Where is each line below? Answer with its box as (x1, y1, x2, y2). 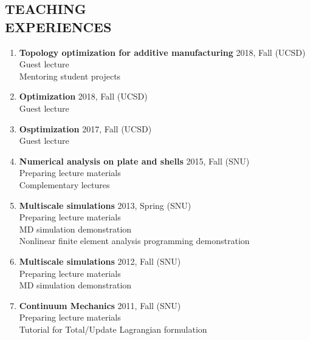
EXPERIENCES (5, 17, 112, 36)
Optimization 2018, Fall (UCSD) (19, 90, 148, 103)
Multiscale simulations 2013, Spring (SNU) (19, 199, 191, 211)
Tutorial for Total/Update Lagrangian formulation (19, 322, 207, 335)
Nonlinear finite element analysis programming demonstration (19, 234, 250, 247)
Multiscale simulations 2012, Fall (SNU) (19, 254, 181, 267)
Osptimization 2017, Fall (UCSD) (19, 122, 152, 135)
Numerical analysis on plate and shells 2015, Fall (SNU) (19, 154, 250, 167)
